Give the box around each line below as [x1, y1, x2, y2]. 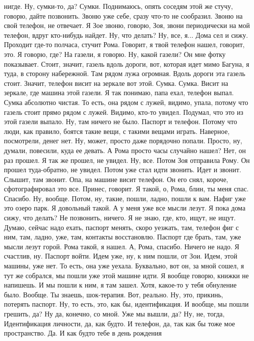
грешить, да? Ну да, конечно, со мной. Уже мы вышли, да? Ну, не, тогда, [4, 309, 225, 318]
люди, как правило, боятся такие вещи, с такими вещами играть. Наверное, [4, 126, 230, 136]
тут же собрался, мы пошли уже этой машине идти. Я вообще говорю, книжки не [4, 270, 249, 280]
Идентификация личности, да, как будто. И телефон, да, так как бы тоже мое [4, 318, 235, 328]
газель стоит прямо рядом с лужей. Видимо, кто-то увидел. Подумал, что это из [4, 106, 244, 117]
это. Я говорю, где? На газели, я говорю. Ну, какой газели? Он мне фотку [4, 49, 226, 59]
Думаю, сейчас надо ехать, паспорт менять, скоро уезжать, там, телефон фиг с [4, 222, 239, 232]
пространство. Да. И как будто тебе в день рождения [4, 328, 162, 338]
